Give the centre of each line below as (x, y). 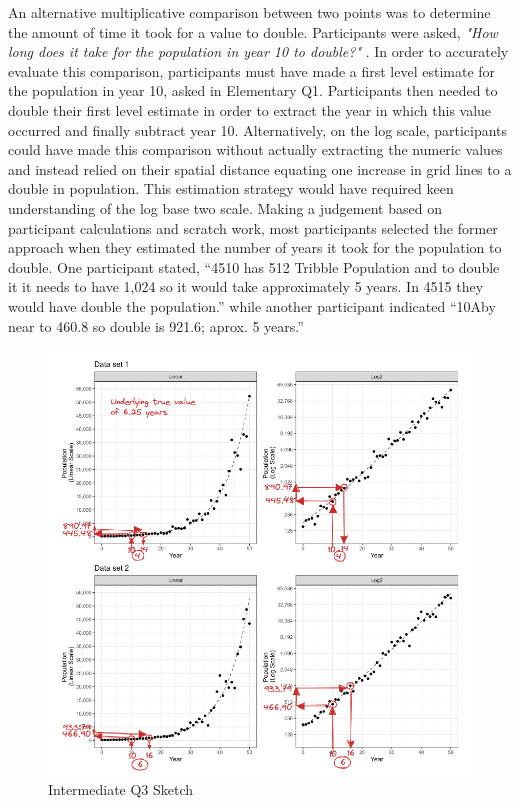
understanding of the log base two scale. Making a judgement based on (225, 207)
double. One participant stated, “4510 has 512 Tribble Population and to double (254, 266)
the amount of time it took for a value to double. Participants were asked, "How (253, 31)
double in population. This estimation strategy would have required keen (231, 188)
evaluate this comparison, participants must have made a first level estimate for (252, 70)
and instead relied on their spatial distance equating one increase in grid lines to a (260, 168)
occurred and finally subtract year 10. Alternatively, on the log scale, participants (258, 129)
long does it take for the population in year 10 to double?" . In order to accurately (258, 51)
